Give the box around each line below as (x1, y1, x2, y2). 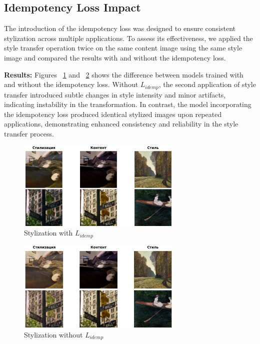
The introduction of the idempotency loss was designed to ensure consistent (4, 23, 235, 33)
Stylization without (24, 329, 83, 339)
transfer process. (4, 128, 54, 138)
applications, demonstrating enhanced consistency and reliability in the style (4, 118, 238, 129)
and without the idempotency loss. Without (4, 79, 138, 89)
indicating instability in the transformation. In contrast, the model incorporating (4, 99, 251, 109)
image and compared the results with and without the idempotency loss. (4, 52, 226, 62)
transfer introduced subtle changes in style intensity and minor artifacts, (4, 89, 226, 99)
